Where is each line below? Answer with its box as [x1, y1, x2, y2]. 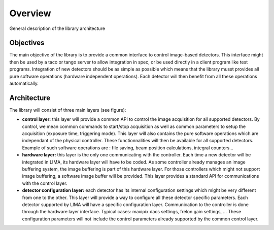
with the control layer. [22, 180, 67, 186]
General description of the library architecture [9, 25, 106, 31]
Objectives [9, 39, 45, 47]
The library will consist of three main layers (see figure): [9, 107, 126, 113]
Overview [9, 8, 51, 19]
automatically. [9, 80, 39, 86]
